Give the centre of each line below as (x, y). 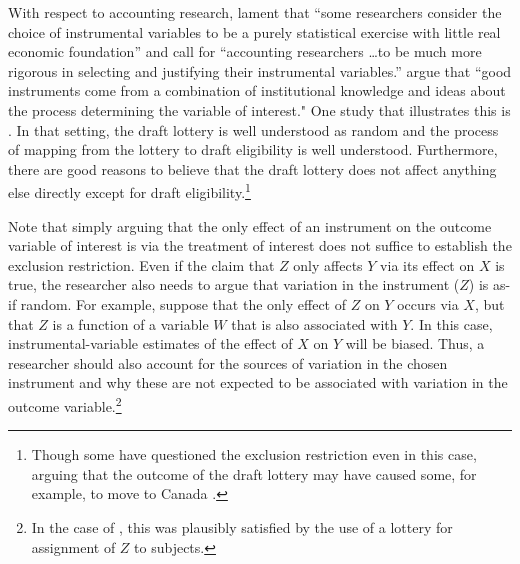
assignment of (73, 546)
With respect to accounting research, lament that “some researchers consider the (255, 12)
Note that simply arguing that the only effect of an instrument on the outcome (250, 225)
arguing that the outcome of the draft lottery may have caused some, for (254, 473)
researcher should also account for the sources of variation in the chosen (228, 362)
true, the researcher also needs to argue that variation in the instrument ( (234, 284)
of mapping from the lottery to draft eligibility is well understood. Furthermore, (253, 149)
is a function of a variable (130, 323)
